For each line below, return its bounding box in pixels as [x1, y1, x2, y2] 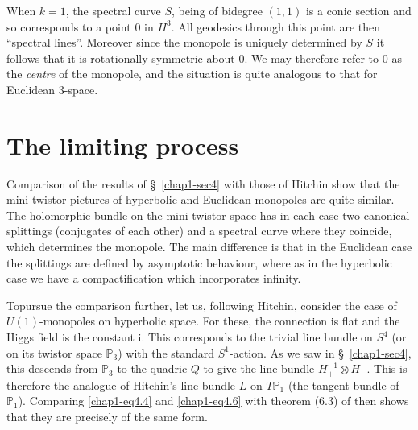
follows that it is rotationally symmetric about [6, 49, 235, 66]
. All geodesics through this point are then [171, 18, 381, 35]
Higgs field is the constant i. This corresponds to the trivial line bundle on [6, 329, 373, 345]
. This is [366, 360, 408, 377]
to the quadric [117, 360, 188, 377]
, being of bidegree [172, 2, 263, 19]
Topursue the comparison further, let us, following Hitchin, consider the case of [6, 296, 397, 313]
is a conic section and [305, 2, 412, 19]
